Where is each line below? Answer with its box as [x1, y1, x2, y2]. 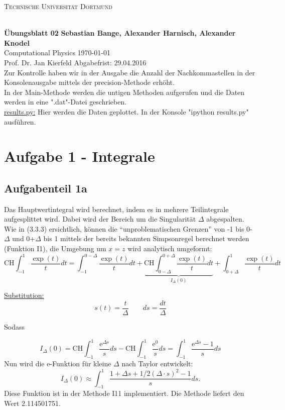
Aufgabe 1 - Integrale [4, 146, 155, 166]
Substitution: [4, 290, 44, 300]
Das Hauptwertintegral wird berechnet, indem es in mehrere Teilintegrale [4, 203, 229, 214]
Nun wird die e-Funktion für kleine [4, 358, 111, 368]
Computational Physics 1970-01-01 [4, 47, 110, 58]
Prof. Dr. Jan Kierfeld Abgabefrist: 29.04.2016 [4, 57, 147, 67]
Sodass [4, 322, 25, 332]
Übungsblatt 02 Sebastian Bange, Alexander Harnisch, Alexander [4, 28, 236, 38]
